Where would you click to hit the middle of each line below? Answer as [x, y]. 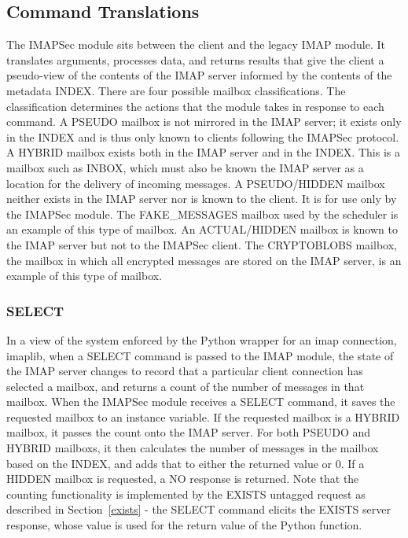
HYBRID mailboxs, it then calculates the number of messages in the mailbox [193, 448]
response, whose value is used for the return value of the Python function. [184, 525]
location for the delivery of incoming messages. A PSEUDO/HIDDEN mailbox [196, 183]
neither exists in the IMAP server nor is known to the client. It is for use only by [202, 199]
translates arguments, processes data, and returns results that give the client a [195, 59]
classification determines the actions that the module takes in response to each [195, 106]
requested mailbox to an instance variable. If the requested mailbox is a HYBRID [203, 416]
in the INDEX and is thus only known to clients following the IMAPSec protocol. [203, 136]
